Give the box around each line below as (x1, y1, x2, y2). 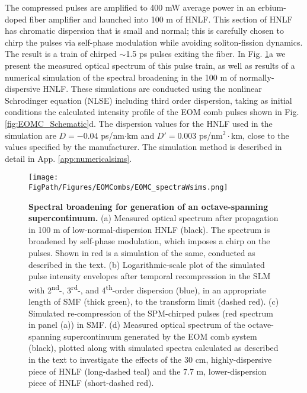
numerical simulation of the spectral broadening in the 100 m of (5, 71, 237, 83)
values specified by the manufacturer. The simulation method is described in (5, 140, 282, 153)
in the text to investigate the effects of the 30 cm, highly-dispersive (28, 353, 272, 365)
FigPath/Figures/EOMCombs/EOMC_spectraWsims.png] (28, 183, 228, 191)
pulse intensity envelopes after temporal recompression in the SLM (28, 270, 271, 282)
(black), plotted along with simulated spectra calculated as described (28, 341, 279, 354)
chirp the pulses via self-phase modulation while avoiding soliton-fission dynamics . (5, 36, 303, 48)
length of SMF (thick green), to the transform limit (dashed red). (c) (28, 295, 279, 308)
